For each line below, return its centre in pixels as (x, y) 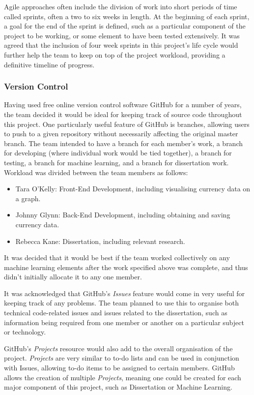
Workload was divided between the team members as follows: (96, 172)
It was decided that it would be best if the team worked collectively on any (117, 258)
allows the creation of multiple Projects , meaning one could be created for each (123, 377)
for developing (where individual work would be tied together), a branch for (118, 153)
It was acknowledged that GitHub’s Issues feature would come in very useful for (125, 293)
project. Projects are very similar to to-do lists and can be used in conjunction (122, 358)
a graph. (28, 198)
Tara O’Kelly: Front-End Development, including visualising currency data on (133, 189)
